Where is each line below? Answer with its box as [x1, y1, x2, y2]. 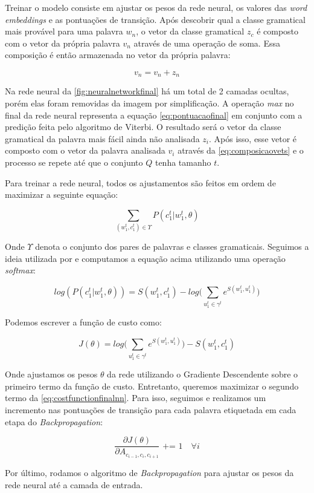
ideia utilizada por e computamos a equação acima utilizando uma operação [5, 252, 286, 264]
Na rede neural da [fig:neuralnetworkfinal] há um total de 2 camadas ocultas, [5, 85, 289, 97]
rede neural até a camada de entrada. [5, 478, 143, 491]
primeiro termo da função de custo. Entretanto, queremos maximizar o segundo [5, 379, 299, 392]
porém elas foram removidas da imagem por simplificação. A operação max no [5, 97, 294, 109]
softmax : [5, 264, 36, 276]
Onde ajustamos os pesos [5, 368, 98, 380]
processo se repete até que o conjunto [5, 155, 143, 168]
